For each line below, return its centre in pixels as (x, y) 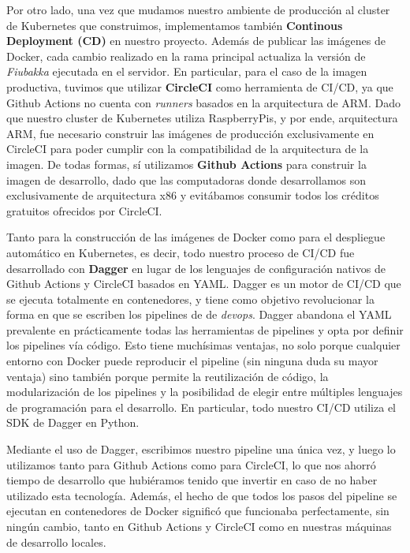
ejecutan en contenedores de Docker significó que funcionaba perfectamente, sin (198, 511)
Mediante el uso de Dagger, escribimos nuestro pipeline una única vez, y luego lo (201, 449)
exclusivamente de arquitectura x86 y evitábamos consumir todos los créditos (193, 195)
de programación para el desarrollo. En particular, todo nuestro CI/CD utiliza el (201, 407)
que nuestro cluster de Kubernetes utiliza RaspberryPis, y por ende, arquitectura (202, 118)
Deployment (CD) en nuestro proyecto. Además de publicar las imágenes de (196, 41)
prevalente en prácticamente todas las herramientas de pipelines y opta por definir (205, 329)
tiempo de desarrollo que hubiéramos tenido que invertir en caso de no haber (192, 480)
